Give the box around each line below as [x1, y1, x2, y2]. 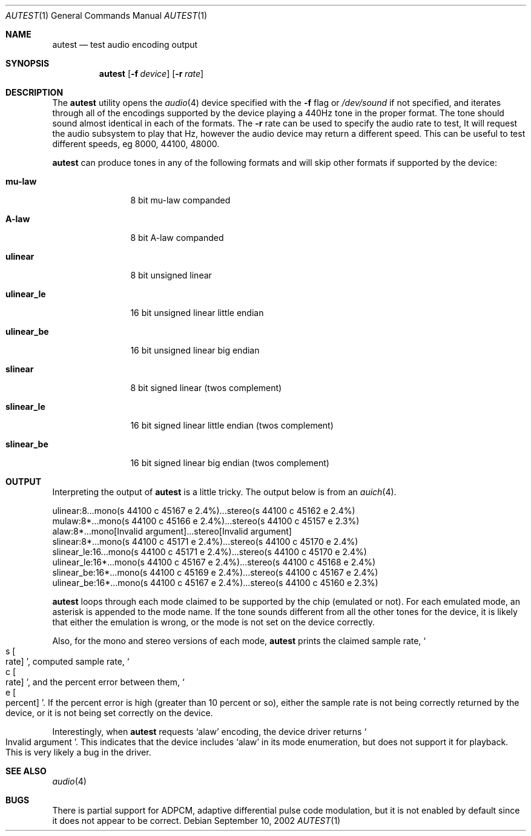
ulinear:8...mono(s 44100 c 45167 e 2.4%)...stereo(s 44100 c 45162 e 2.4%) [52, 505, 355, 516]
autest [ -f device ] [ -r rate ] [99, 68, 204, 79]
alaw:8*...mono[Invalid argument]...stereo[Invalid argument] [52, 526, 292, 536]
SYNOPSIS [5, 58, 50, 68]
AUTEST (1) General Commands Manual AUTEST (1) [5, 10, 208, 21]
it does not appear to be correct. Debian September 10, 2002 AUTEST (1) [52, 815, 341, 826]
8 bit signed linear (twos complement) [130, 383, 282, 393]
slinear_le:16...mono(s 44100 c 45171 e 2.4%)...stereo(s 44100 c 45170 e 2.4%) [52, 547, 367, 557]
